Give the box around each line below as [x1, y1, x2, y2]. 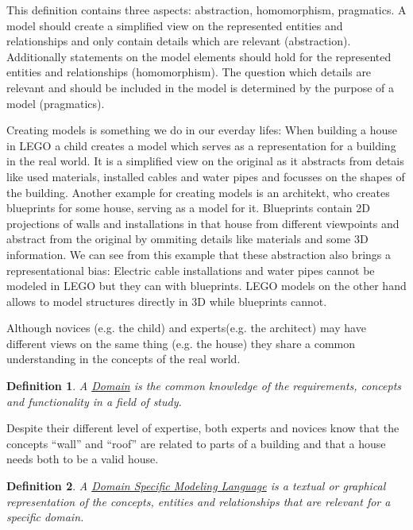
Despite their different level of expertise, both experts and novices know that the [6, 420, 399, 436]
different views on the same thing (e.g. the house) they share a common [6, 335, 355, 351]
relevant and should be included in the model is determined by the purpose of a [6, 79, 395, 95]
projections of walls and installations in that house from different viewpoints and [6, 215, 399, 231]
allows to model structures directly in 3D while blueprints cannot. [6, 292, 327, 309]
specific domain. [6, 509, 84, 525]
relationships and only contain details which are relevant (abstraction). [6, 33, 351, 49]
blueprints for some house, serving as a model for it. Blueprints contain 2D [6, 199, 370, 216]
